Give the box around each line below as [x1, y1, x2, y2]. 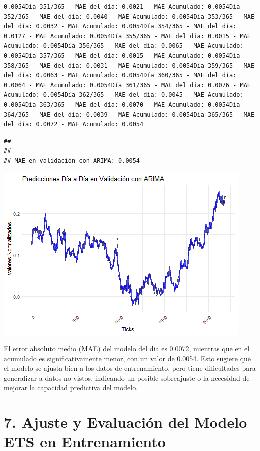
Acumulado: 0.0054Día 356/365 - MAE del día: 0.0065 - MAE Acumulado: [4, 42, 244, 50]
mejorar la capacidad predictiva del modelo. [4, 382, 138, 393]
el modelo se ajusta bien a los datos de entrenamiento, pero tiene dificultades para [4, 363, 256, 373]
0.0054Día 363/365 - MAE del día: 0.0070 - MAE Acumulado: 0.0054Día [4, 101, 240, 108]
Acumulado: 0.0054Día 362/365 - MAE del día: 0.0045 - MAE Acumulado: [4, 91, 244, 99]
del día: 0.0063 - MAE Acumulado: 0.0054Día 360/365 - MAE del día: [4, 72, 237, 79]
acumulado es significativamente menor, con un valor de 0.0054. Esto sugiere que [4, 353, 251, 363]
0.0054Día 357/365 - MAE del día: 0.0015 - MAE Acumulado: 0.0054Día [4, 52, 240, 59]
